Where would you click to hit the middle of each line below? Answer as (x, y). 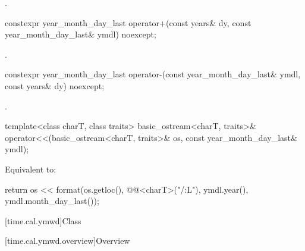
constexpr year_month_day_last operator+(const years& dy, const (128, 22)
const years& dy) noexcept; (55, 85)
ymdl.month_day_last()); (52, 201)
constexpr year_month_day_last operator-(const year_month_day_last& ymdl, (153, 74)
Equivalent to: (31, 169)
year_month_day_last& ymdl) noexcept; (81, 34)
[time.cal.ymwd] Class (43, 220)
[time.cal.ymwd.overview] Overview (67, 241)
